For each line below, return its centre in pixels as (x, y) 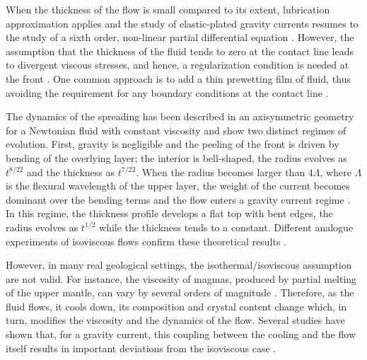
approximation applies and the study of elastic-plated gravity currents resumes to (182, 23)
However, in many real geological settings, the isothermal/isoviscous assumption (179, 265)
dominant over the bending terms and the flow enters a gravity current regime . (178, 199)
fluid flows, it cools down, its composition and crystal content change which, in (176, 306)
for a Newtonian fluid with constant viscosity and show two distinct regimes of (176, 130)
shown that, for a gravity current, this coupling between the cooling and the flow (181, 334)
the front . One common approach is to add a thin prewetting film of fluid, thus (178, 78)
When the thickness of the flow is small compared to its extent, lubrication (168, 9)
